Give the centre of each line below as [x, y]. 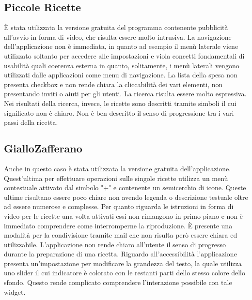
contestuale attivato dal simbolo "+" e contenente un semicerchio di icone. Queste [125, 187]
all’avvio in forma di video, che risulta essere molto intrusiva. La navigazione [118, 37]
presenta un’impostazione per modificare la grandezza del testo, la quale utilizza [123, 263]
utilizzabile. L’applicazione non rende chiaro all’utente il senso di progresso [115, 244]
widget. [15, 292]
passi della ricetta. [31, 122]
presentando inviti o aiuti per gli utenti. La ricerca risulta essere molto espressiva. [125, 94]
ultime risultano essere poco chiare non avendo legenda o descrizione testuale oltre [126, 197]
